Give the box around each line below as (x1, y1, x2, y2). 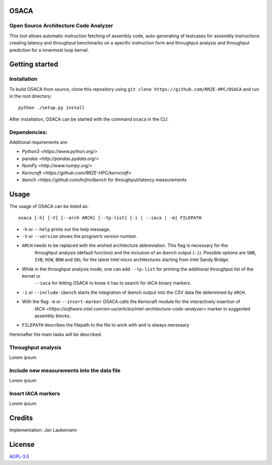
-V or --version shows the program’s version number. (22, 233, 138, 239)
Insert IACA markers (9, 390, 60, 397)
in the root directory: (9, 93, 52, 99)
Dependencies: (9, 129, 48, 136)
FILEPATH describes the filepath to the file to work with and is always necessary (22, 322, 190, 328)
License (9, 440, 35, 449)
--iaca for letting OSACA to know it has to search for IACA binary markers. (34, 280, 191, 286)
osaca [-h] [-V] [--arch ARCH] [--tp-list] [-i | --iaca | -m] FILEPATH (18, 215, 201, 221)
